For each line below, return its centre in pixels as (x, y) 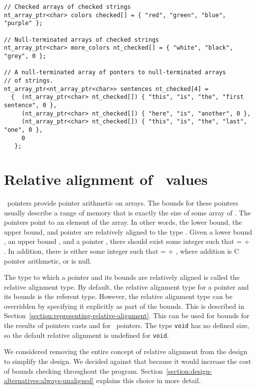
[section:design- (189, 371)
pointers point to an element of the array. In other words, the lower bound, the (123, 222)
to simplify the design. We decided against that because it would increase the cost (128, 361)
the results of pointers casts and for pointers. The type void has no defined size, (127, 325)
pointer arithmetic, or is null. (48, 260)
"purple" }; (23, 23)
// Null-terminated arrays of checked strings (81, 40)
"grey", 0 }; (25, 56)
